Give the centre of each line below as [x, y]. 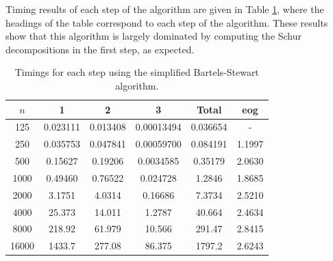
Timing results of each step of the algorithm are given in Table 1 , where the [165, 9]
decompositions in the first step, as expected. [100, 49]
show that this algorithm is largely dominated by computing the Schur [154, 36]
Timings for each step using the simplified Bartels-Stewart [137, 72]
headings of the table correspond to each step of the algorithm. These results [167, 22]
